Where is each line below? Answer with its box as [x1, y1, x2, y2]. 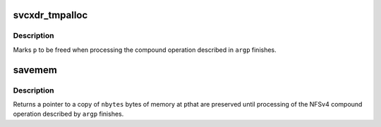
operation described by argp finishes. [13, 109, 124, 119]
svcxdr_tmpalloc [13, 9, 88, 21]
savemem [13, 64, 58, 76]
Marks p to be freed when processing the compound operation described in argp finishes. [13, 46, 277, 54]
